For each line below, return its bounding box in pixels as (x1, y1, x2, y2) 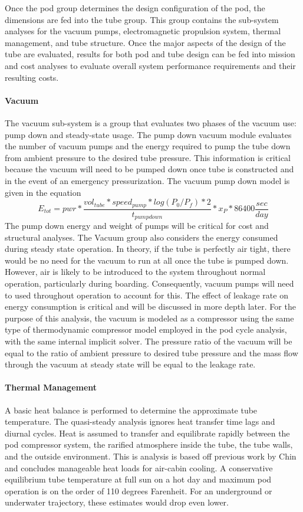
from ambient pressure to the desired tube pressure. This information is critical (5, 151, 291, 163)
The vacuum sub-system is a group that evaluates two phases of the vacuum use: (5, 116, 297, 129)
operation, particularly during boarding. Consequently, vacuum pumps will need (5, 277, 294, 290)
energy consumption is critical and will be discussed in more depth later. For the (5, 300, 296, 313)
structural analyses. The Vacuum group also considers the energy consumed (5, 231, 278, 243)
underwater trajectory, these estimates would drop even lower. (5, 496, 229, 508)
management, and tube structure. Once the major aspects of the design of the (5, 36, 286, 48)
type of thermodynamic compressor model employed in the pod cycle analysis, (5, 323, 287, 336)
